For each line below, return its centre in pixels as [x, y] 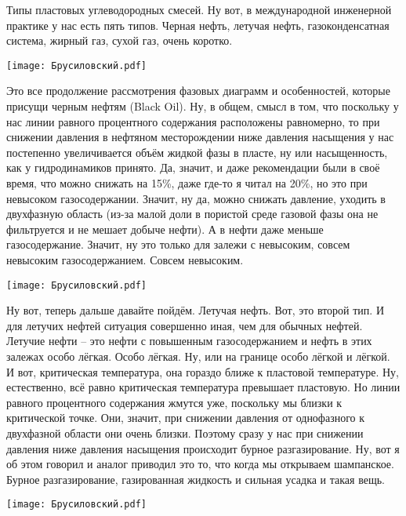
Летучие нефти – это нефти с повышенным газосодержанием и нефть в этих [189, 341]
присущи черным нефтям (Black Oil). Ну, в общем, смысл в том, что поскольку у [203, 106]
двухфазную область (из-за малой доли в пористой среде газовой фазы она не [192, 214]
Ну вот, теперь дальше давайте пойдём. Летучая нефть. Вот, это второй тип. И [195, 310]
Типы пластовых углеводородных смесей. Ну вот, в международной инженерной [199, 9]
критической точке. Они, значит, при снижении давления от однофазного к [186, 418]
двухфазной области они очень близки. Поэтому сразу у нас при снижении [185, 432]
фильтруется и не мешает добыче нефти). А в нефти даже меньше [165, 229]
